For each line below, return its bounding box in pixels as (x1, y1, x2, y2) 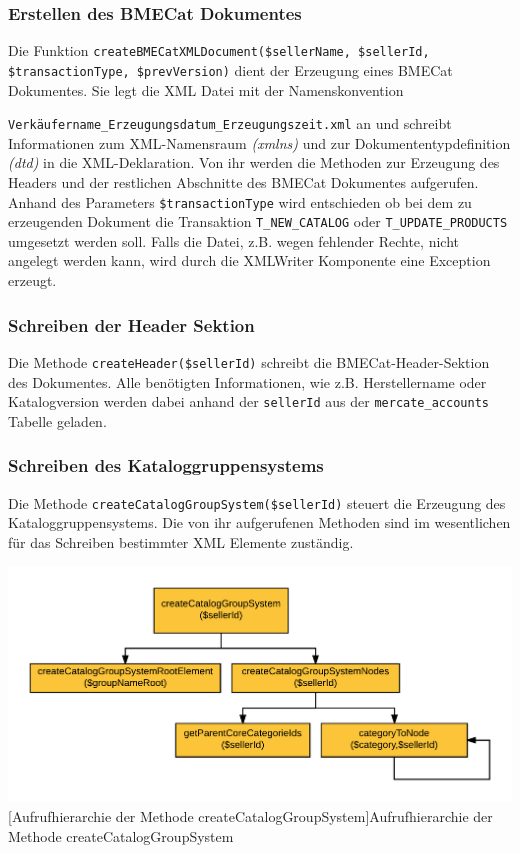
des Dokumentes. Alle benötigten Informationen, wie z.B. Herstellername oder (8, 371, 487, 392)
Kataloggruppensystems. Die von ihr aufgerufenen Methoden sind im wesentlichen (8, 512, 511, 533)
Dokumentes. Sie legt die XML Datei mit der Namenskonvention (8, 79, 404, 100)
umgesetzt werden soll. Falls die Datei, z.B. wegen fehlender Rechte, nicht (8, 230, 459, 251)
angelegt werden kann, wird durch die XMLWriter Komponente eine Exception (8, 250, 491, 271)
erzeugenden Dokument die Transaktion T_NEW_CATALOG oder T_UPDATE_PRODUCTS (8, 211, 508, 232)
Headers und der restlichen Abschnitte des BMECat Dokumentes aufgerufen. (8, 171, 479, 192)
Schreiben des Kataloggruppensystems (8, 453, 324, 478)
